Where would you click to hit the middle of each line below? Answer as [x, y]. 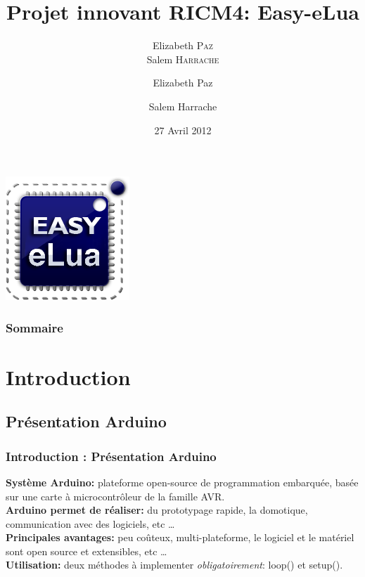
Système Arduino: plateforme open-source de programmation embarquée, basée [182, 482]
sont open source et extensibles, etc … [87, 551]
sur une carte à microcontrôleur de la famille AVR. [115, 496]
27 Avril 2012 [183, 130]
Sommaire [34, 327]
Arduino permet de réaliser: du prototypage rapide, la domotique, [157, 510]
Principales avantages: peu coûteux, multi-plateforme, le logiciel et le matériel [180, 537]
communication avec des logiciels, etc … [90, 523]
